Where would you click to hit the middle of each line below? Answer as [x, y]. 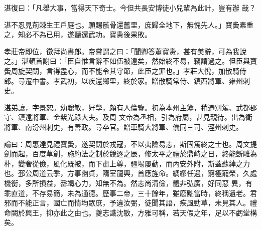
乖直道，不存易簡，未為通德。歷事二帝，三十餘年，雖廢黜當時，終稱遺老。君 [130, 193]
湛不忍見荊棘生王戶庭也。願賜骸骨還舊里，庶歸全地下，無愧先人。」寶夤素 [125, 24]
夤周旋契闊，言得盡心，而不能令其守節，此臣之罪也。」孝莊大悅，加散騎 [122, 70]
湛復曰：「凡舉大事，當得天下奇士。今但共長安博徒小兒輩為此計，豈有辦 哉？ [130, 8]
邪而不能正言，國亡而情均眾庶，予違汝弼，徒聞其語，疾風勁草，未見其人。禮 [130, 203]
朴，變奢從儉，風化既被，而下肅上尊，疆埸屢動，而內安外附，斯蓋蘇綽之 [123, 163]
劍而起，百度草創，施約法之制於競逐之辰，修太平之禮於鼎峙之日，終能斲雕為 [130, 154]
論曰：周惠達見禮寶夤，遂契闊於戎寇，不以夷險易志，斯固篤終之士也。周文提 [130, 144]
